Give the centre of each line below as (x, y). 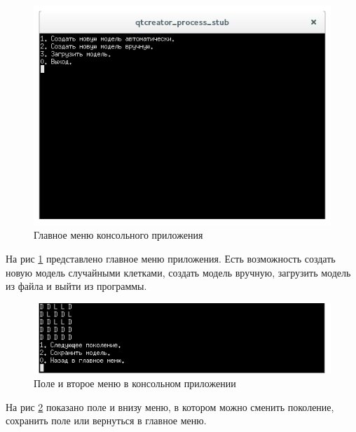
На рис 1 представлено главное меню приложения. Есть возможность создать (171, 258)
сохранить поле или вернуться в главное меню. (106, 420)
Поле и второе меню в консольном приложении (135, 383)
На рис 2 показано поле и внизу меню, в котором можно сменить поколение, (170, 406)
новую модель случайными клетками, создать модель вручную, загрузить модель (178, 272)
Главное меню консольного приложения (118, 235)
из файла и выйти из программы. (76, 286)
